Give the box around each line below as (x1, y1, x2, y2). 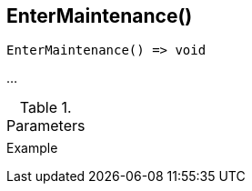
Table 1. (19, 98, 72, 117)
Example (6, 140, 58, 156)
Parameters (6, 116, 86, 136)
